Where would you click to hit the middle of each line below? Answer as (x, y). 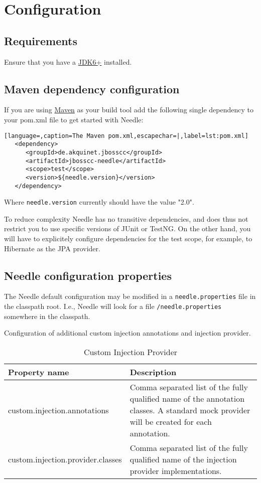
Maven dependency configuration (92, 89)
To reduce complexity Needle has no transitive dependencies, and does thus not (126, 218)
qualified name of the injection (183, 459)
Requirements (41, 40)
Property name (39, 372)
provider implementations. (176, 470)
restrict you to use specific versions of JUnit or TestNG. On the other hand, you (127, 228)
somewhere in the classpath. (47, 316)
